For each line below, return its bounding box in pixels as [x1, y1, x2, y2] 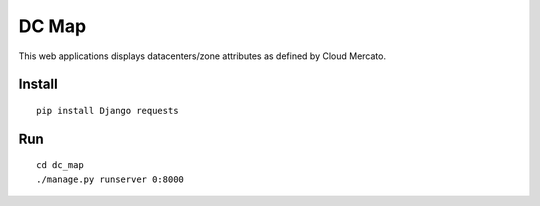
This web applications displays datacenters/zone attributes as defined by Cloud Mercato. [18, 50, 387, 62]
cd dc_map [36, 160, 84, 171]
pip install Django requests [36, 105, 179, 116]
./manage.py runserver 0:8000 [36, 173, 185, 185]
